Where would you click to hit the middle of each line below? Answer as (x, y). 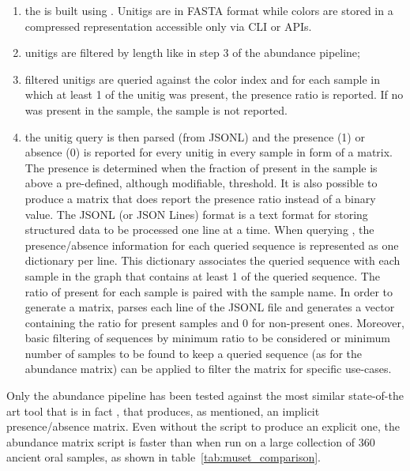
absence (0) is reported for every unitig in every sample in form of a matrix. (209, 152)
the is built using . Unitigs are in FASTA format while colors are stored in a (209, 10)
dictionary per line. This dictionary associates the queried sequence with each (213, 260)
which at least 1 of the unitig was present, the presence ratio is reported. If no (214, 94)
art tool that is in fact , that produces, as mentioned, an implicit (163, 411)
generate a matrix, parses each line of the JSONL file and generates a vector (210, 307)
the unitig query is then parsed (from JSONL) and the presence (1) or (195, 136)
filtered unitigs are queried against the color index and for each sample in (203, 79)
